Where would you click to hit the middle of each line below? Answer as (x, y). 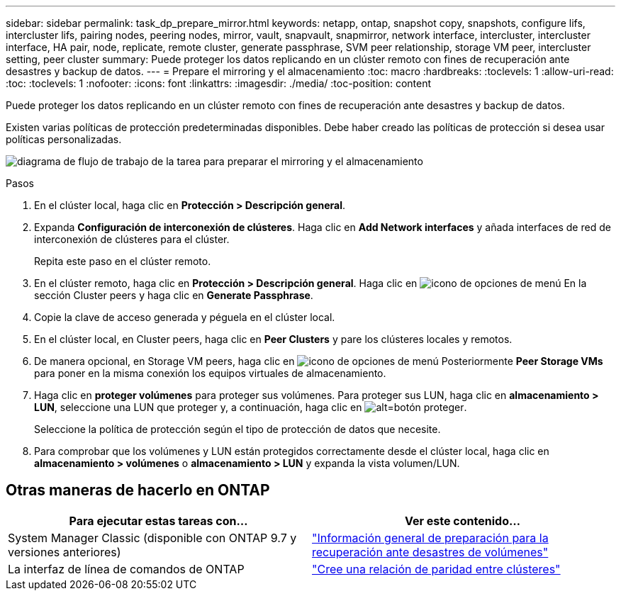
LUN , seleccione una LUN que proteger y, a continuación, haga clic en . (251, 407)
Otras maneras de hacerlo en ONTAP (138, 490)
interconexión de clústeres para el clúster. (132, 239)
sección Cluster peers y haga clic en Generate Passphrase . (174, 295)
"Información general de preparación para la (430, 538)
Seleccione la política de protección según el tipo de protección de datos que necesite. (237, 429)
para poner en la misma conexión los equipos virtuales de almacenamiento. (210, 373)
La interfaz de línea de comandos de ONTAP (126, 569)
